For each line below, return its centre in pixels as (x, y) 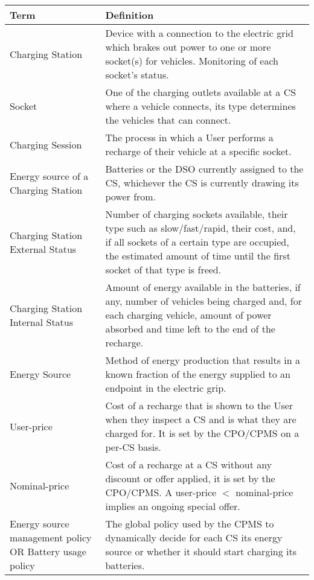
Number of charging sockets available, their (197, 214)
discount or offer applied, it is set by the (190, 478)
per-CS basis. (133, 447)
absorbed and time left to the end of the (190, 329)
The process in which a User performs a (189, 137)
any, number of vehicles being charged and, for (204, 301)
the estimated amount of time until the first (198, 256)
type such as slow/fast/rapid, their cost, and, (200, 228)
